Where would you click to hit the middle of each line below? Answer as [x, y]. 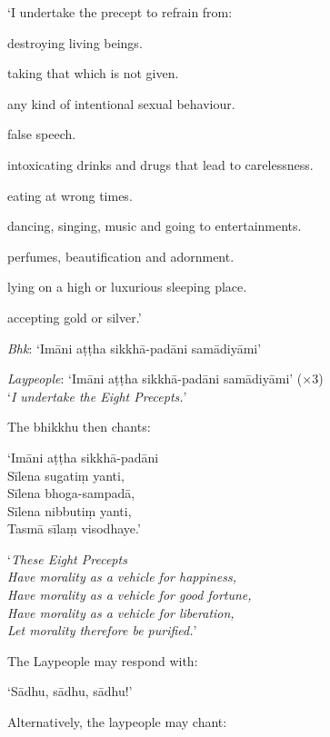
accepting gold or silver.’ [75, 317]
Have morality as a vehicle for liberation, [121, 612]
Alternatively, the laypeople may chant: [117, 722]
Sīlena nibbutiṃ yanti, [70, 510]
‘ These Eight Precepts [67, 558]
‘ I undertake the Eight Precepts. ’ [97, 396]
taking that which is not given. [93, 73]
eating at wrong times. [70, 195]
